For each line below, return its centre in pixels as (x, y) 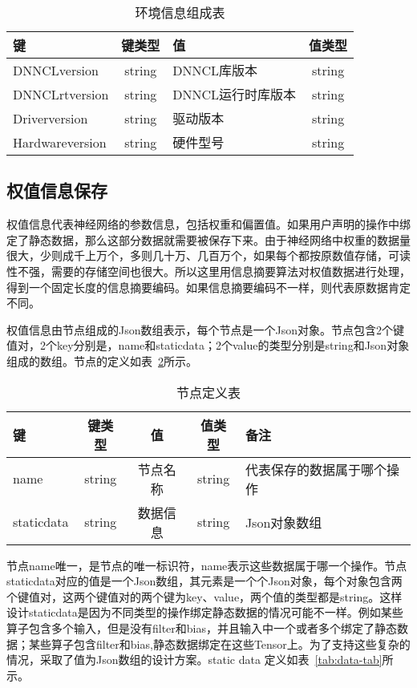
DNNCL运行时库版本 (235, 94)
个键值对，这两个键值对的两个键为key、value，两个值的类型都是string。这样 (204, 596)
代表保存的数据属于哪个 (316, 469)
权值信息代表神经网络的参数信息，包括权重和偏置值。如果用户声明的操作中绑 (208, 224)
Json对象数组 (283, 522)
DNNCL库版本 (215, 70)
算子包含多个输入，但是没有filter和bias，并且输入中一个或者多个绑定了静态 (202, 627)
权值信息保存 (57, 190)
